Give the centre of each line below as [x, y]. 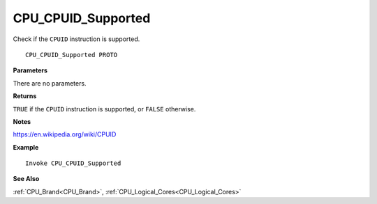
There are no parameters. [50, 83]
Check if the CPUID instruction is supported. [76, 39]
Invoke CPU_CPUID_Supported [73, 163]
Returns [25, 96]
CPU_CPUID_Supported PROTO [72, 55]
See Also [26, 179]
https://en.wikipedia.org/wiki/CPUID [65, 134]
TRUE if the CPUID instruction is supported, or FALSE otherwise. [104, 109]
